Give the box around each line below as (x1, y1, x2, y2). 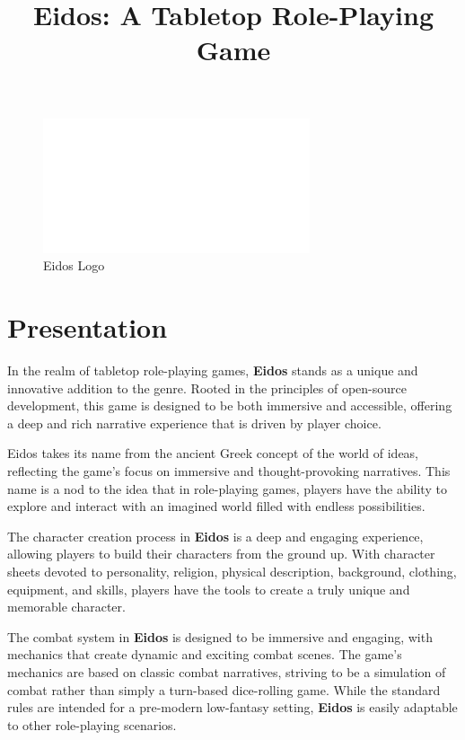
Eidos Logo (43, 256, 105, 275)
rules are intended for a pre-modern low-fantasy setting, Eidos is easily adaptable (7, 698, 458, 717)
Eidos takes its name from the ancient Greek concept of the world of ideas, (7, 444, 419, 462)
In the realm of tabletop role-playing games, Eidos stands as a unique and (7, 361, 418, 379)
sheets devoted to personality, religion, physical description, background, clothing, (7, 561, 457, 580)
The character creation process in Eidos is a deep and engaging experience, (7, 526, 424, 545)
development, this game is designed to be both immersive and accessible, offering (7, 396, 452, 415)
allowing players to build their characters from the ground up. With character (7, 544, 435, 563)
